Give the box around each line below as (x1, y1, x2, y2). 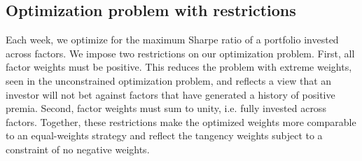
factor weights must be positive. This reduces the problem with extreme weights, (6, 59, 352, 74)
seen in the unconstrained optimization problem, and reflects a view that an (6, 73, 332, 87)
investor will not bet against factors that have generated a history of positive (6, 87, 335, 101)
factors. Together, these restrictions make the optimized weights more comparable (6, 114, 356, 129)
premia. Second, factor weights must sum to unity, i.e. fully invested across (6, 101, 326, 115)
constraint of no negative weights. (6, 141, 150, 156)
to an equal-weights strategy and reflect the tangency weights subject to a (6, 128, 323, 143)
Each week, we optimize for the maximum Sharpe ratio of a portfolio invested (6, 32, 339, 47)
